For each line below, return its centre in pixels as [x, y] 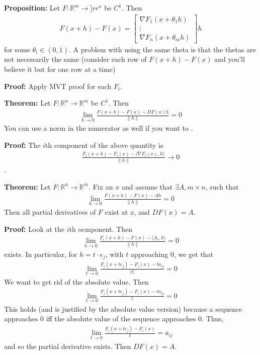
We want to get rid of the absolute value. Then [76, 281]
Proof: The [22, 145]
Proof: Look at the [34, 229]
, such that [222, 186]
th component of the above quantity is [104, 145]
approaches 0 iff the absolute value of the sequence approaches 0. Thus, [114, 319]
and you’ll [230, 59]
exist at [116, 211]
